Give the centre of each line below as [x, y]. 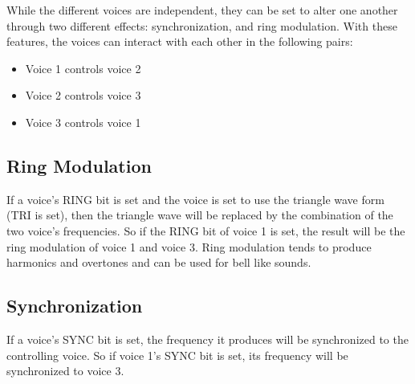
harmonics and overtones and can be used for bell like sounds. [159, 262]
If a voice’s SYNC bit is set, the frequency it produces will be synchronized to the [207, 339]
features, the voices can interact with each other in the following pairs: [180, 41]
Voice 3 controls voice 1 [83, 122]
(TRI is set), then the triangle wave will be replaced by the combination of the [200, 215]
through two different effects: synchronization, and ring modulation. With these [202, 25]
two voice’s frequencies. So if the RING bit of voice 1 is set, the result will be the [206, 230]
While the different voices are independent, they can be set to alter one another [202, 10]
